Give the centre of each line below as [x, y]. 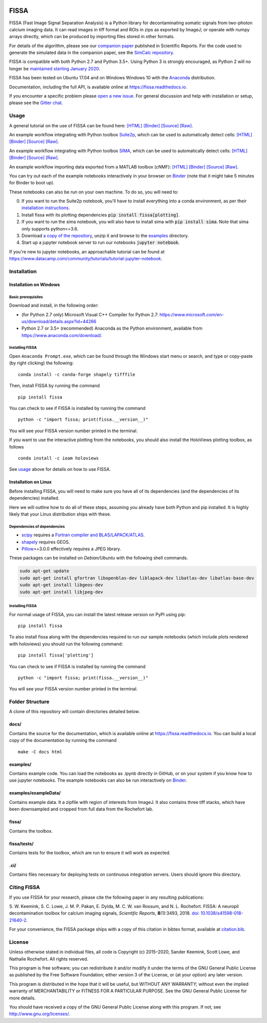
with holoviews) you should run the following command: [66, 644]
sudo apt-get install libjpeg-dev [61, 592]
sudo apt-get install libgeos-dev [61, 585]
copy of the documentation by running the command [63, 740]
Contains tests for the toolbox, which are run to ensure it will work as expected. [90, 853]
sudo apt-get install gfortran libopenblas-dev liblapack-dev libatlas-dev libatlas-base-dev [137, 578]
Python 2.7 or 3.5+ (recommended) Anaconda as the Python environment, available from [112, 328]
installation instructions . [46, 208]
